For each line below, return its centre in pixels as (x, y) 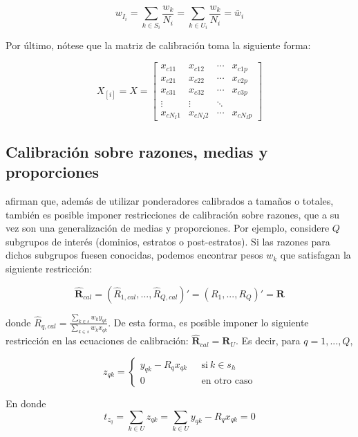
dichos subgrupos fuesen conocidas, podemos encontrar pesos (134, 255)
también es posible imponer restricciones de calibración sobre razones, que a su (172, 214)
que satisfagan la (315, 255)
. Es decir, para (268, 341)
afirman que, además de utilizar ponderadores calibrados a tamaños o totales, (170, 201)
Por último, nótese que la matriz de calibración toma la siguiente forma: (158, 45)
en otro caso (227, 381)
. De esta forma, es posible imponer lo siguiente (208, 322)
